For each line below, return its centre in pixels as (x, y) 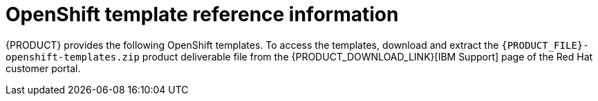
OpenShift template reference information (202, 14)
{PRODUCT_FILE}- (545, 45)
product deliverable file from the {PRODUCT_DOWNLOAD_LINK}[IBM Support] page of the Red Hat (367, 56)
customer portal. (43, 68)
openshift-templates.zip (73, 57)
